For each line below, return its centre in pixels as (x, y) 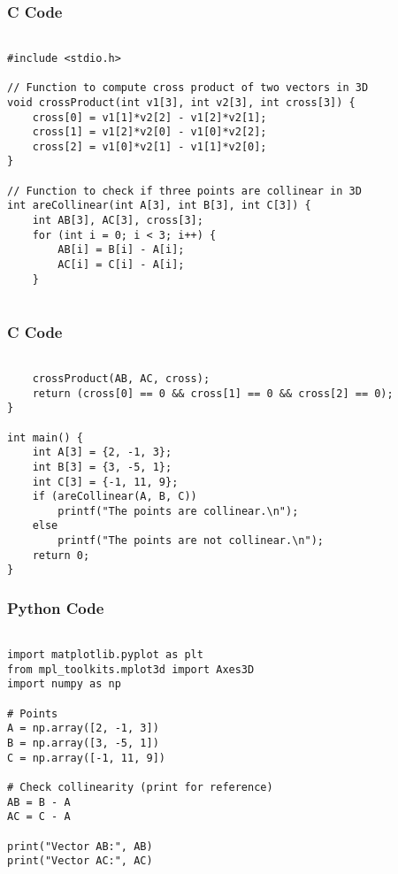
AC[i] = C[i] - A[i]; (121, 265)
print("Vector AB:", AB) (80, 846)
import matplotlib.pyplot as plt (105, 654)
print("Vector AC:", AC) (80, 861)
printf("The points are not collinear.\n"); (191, 541)
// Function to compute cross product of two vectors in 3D (188, 88)
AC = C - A (39, 817)
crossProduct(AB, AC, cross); (121, 378)
